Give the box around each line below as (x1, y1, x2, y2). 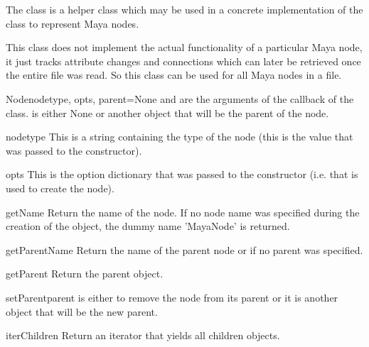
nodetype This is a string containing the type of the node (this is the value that (6, 129, 353, 144)
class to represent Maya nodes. (6, 16, 139, 31)
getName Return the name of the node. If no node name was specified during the (6, 204, 360, 219)
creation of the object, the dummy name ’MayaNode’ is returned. (6, 219, 290, 233)
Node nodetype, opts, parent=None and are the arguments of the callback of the (6, 91, 354, 106)
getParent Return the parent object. (6, 266, 164, 281)
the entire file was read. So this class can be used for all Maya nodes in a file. (6, 67, 342, 82)
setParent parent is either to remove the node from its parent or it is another (6, 290, 338, 304)
